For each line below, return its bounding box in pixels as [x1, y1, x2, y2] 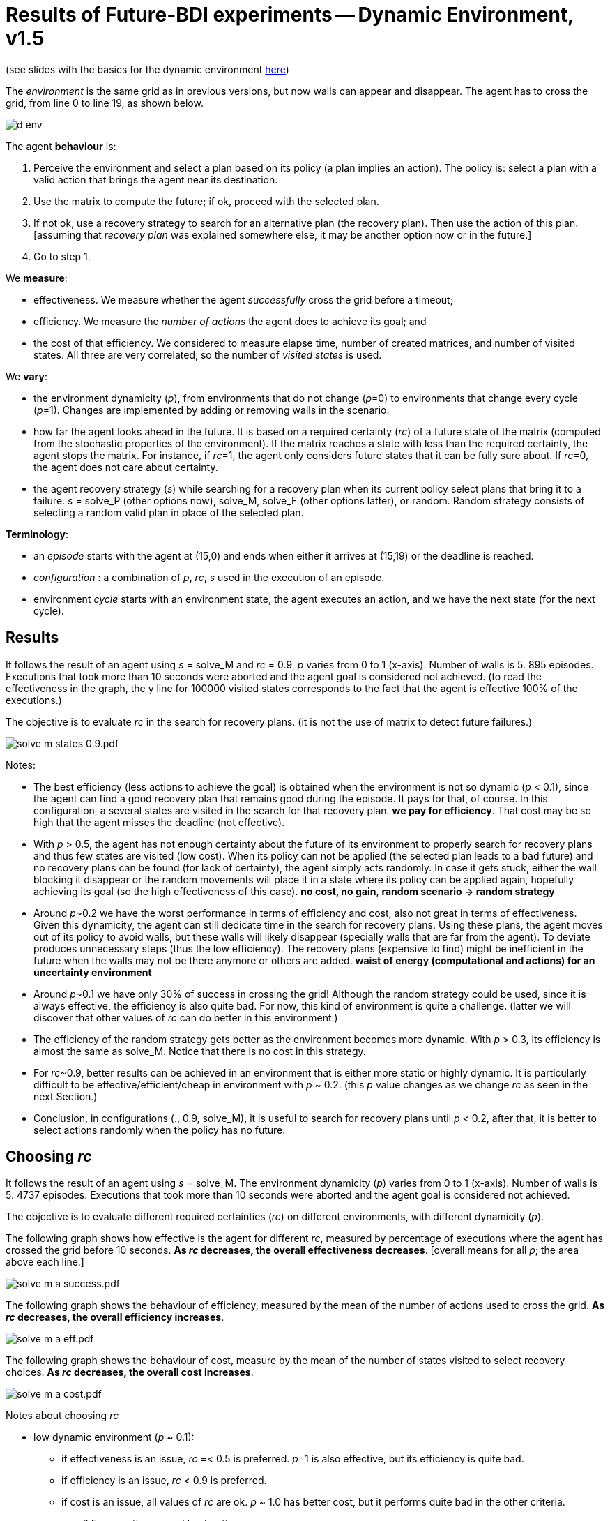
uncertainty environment [33, 966, 152, 978]
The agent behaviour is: [6, 140, 116, 152]
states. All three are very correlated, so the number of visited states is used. [33, 348, 382, 361]
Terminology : [6, 527, 68, 540]
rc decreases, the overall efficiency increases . [6, 1311, 224, 1324]
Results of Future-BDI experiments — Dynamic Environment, [6, 3, 574, 27]
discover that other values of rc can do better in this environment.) [33, 1011, 338, 1024]
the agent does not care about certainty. [33, 460, 218, 473]
